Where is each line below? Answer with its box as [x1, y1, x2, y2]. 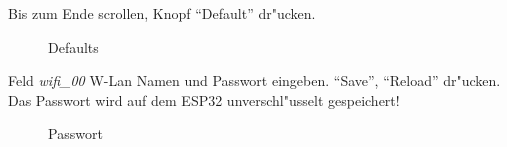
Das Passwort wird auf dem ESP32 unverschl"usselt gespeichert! [8, 89, 400, 110]
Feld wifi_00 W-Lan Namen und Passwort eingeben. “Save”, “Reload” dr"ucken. [8, 70, 501, 91]
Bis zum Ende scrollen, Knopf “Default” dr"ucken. [8, 3, 316, 23]
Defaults [48, 36, 99, 57]
